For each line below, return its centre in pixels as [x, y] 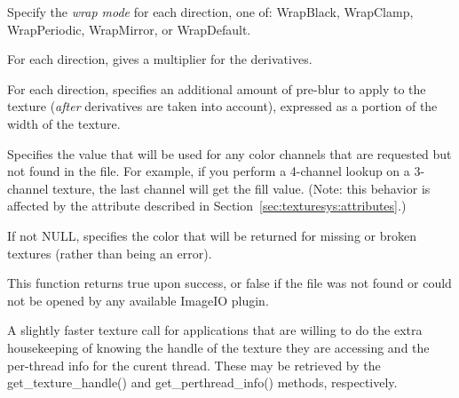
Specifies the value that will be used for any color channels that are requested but [229, 153]
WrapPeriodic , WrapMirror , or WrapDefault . [129, 29]
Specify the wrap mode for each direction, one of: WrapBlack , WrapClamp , [210, 12]
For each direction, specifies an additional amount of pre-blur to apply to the [217, 88]
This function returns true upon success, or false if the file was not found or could [229, 283]
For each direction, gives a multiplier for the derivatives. [160, 59]
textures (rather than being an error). [110, 253]
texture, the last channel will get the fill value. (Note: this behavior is [241, 188]
